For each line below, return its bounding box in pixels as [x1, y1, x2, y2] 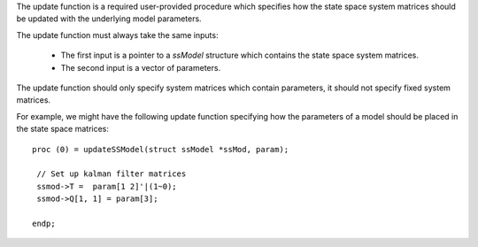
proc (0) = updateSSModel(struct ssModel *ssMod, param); [32, 144, 289, 154]
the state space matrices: [16, 124, 110, 135]
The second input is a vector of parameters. [60, 62, 221, 73]
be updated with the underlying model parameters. [16, 13, 203, 24]
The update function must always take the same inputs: [16, 29, 219, 40]
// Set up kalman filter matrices [36, 169, 187, 179]
